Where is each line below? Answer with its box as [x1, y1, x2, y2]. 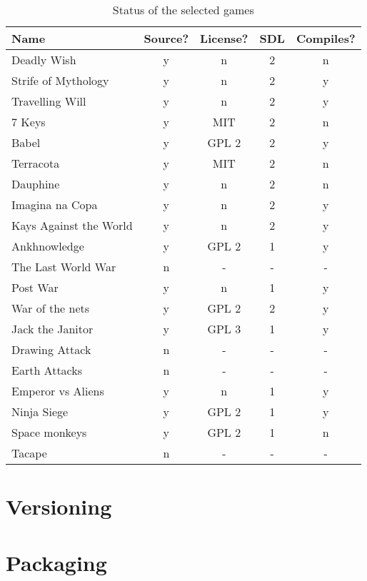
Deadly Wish [11, 51, 76, 68]
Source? [144, 30, 189, 46]
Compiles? [296, 30, 356, 46]
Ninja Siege [11, 403, 69, 420]
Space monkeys [11, 424, 87, 440]
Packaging [6, 547, 107, 577]
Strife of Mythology [11, 72, 109, 89]
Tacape [11, 445, 47, 461]
